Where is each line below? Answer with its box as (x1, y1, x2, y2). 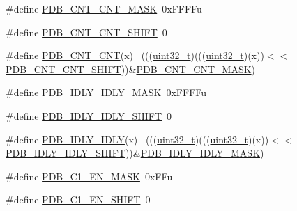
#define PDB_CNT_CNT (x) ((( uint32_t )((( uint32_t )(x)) (6, 48, 264, 63)
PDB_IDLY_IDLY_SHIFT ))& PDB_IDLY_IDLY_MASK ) (6, 146, 264, 160)
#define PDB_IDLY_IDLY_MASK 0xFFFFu (6, 85, 207, 100)
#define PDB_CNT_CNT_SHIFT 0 (6, 24, 167, 39)
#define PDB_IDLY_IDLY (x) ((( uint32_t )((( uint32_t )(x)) (6, 132, 269, 146)
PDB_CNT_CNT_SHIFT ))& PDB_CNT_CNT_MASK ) (6, 61, 256, 76)
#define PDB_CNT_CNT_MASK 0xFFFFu (6, 1, 202, 15)
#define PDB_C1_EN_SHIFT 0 (6, 192, 151, 207)
